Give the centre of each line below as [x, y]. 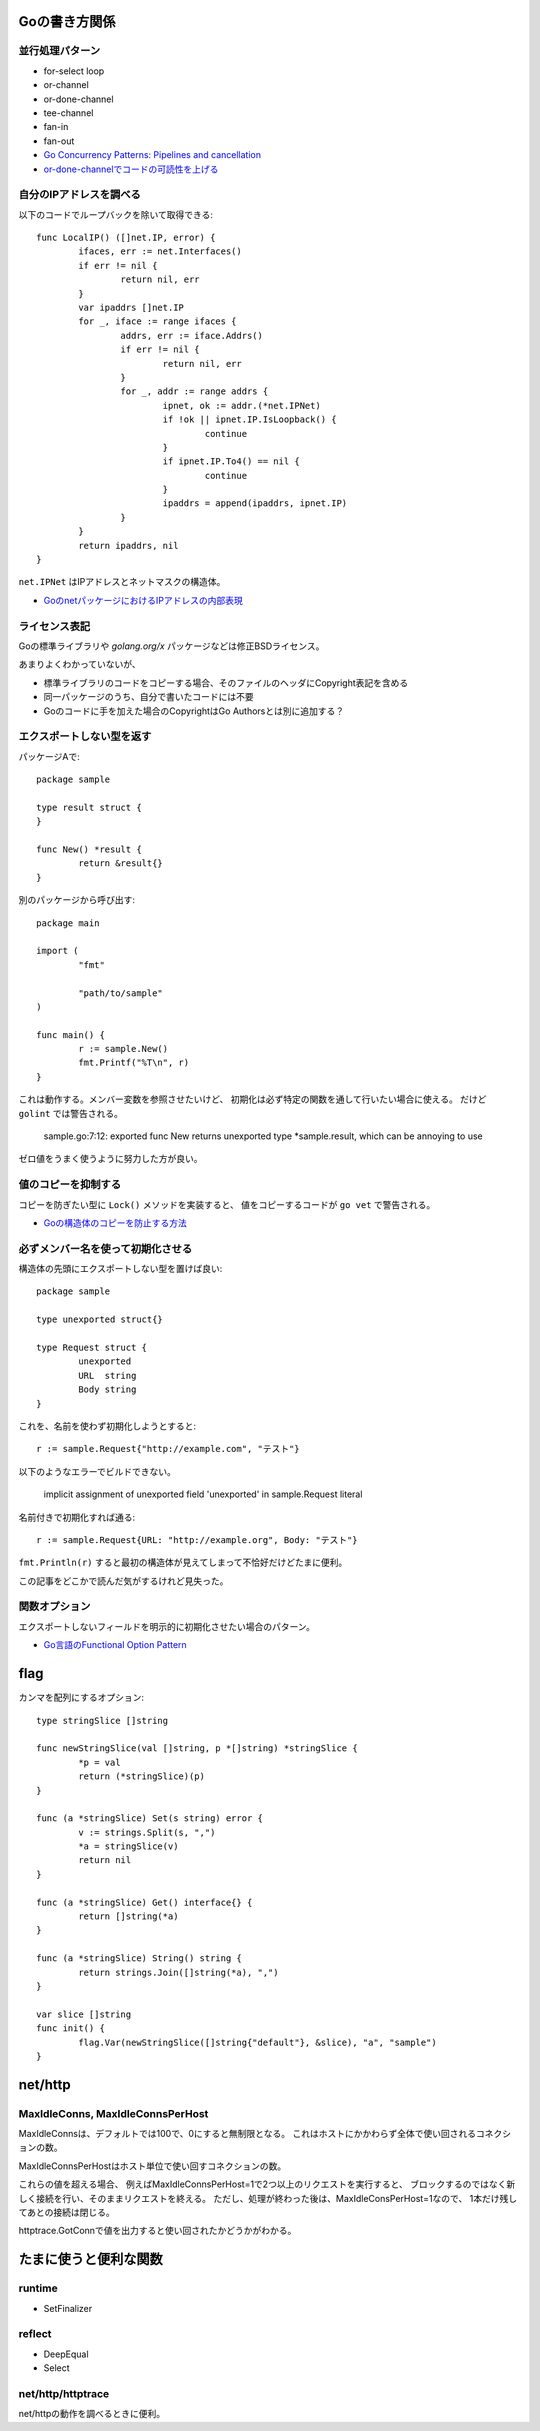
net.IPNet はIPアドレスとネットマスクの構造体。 [122, 582]
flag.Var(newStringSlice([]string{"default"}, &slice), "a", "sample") [257, 2042]
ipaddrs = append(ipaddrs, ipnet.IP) [255, 503]
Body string [107, 1389]
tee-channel [68, 112]
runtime [38, 2288]
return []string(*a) [128, 1916]
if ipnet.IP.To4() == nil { [231, 461]
